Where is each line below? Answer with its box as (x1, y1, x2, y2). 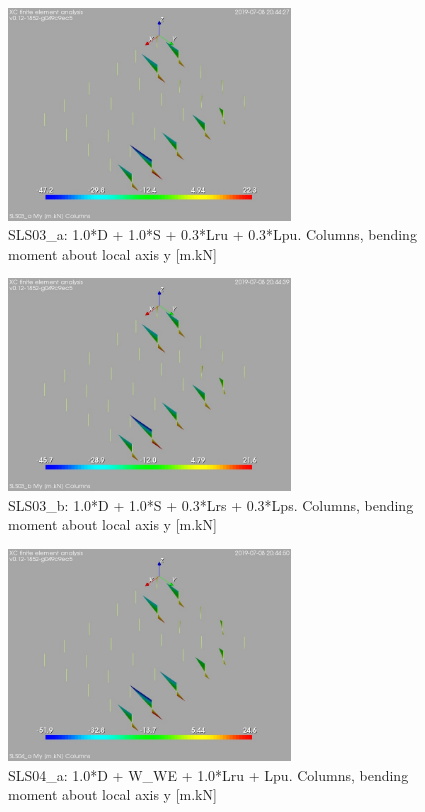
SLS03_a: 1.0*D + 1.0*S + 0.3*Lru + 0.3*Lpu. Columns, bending (8, 224, 417, 245)
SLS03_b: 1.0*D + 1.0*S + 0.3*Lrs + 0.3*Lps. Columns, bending (8, 494, 414, 515)
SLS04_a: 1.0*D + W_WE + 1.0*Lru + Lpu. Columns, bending (8, 764, 409, 785)
